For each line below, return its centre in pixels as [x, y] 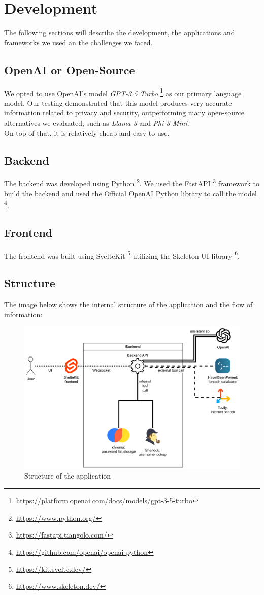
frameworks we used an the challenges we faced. [78, 42]
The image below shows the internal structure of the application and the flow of [128, 304]
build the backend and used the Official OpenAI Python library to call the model [130, 193]
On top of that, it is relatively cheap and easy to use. [87, 132]
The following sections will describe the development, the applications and [120, 32]
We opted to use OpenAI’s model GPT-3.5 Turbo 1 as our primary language [123, 92]
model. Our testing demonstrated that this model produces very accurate [118, 102]
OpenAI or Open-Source [70, 69]
